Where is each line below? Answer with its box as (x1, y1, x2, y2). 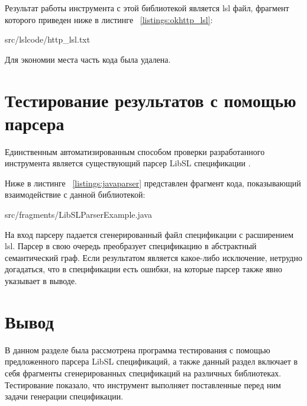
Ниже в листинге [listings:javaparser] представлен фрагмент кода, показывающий (5, 176, 301, 189)
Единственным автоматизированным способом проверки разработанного (5, 145, 265, 157)
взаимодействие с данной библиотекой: (5, 188, 146, 201)
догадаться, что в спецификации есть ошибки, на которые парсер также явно (5, 263, 282, 275)
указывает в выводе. (5, 275, 77, 287)
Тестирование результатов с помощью (5, 88, 296, 112)
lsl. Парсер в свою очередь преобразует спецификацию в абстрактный (5, 240, 257, 252)
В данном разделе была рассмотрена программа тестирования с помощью (5, 343, 270, 356)
